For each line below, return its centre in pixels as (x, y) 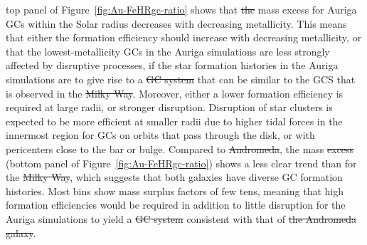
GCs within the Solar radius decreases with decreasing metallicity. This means (176, 23)
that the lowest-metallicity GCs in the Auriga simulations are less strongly (168, 51)
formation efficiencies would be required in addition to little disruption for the (176, 205)
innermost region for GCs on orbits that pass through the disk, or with (160, 135)
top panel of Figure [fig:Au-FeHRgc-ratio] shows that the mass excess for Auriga (181, 9)
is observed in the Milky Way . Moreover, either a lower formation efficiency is (175, 93)
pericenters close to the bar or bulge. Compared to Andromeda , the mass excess (180, 148)
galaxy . (21, 233)
